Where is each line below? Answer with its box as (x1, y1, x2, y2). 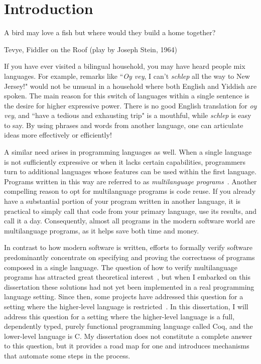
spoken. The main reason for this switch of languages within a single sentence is (4, 90, 249, 101)
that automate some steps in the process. (4, 350, 130, 360)
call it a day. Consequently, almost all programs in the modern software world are (4, 215, 255, 226)
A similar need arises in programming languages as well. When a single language (4, 147, 252, 157)
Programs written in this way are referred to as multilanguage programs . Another (4, 176, 257, 186)
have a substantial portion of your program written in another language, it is (4, 196, 241, 206)
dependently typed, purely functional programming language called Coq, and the (4, 321, 253, 331)
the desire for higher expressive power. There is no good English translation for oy (4, 100, 257, 110)
